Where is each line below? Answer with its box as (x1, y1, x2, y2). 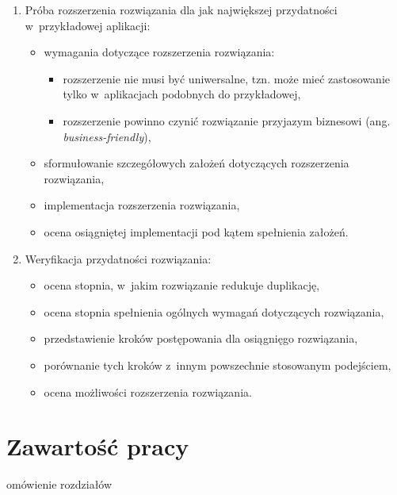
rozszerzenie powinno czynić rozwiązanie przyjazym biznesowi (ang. (63, 112, 391, 129)
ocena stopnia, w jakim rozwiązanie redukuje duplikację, (44, 277, 320, 294)
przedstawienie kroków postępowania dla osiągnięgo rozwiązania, (44, 330, 358, 347)
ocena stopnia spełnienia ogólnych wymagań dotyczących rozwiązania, (44, 303, 384, 320)
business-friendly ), (63, 128, 151, 144)
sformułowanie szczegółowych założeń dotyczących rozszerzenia (44, 155, 349, 171)
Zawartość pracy (6, 430, 189, 462)
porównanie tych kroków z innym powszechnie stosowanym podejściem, (44, 356, 391, 373)
